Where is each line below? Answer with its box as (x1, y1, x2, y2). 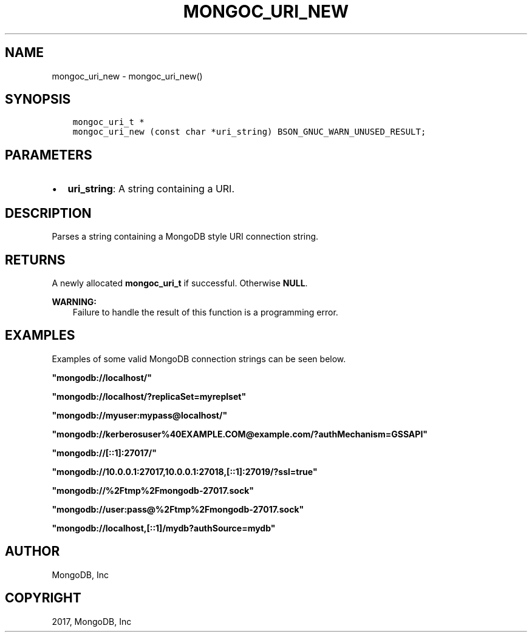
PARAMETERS (5, 147, 92, 163)
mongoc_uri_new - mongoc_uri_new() (52, 70, 203, 81)
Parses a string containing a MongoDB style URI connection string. (52, 231, 319, 242)
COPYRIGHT (5, 590, 81, 606)
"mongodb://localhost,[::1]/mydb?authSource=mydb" (52, 522, 276, 533)
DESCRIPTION (5, 205, 92, 221)
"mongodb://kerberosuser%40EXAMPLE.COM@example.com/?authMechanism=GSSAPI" (52, 428, 428, 439)
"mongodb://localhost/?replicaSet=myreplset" (52, 391, 247, 402)
